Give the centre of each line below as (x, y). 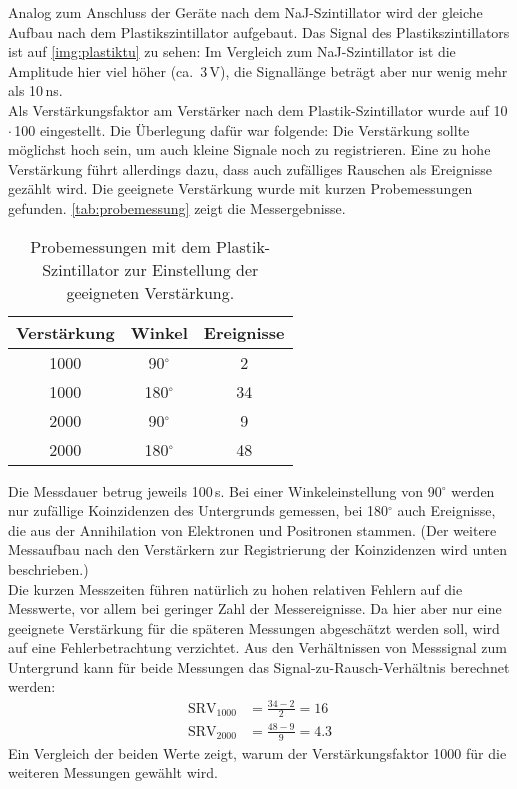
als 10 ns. (35, 90)
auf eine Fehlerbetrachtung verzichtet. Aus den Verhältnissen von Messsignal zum (257, 647)
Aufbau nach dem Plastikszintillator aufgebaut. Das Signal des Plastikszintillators (259, 31)
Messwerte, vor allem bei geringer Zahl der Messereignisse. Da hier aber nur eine (255, 608)
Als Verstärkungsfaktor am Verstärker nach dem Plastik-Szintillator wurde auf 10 (258, 109)
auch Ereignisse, (446, 510)
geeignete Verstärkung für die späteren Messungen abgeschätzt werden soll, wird (254, 627)
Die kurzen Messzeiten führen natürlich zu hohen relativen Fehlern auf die (235, 588)
